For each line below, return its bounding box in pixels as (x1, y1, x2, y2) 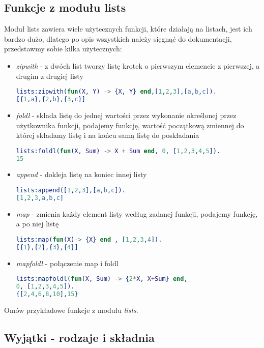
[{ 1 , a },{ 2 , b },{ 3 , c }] (16, 96, 85, 103)
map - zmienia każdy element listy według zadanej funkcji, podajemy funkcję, (16, 208, 258, 219)
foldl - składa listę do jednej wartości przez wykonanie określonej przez (16, 109, 237, 120)
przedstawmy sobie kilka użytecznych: (4, 43, 122, 54)
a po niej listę (16, 218, 59, 229)
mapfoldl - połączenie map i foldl (16, 257, 119, 268)
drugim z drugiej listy (16, 70, 83, 81)
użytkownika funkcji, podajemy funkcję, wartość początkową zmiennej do (16, 120, 244, 130)
